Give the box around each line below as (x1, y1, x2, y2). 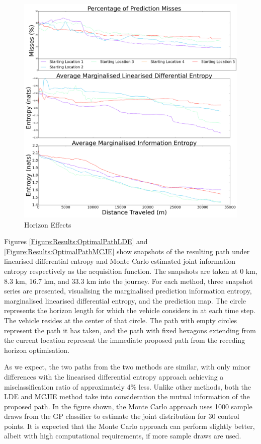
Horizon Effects (24, 219, 71, 230)
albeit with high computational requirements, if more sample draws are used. (4, 430, 241, 441)
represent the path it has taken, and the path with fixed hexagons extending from (4, 325, 256, 335)
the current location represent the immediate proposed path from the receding (4, 335, 245, 345)
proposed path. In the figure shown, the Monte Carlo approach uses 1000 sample (4, 401, 252, 411)
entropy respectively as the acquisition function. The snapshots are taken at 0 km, (4, 265, 257, 276)
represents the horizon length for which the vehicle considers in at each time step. (4, 305, 255, 316)
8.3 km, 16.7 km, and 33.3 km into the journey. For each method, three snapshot (4, 275, 253, 286)
